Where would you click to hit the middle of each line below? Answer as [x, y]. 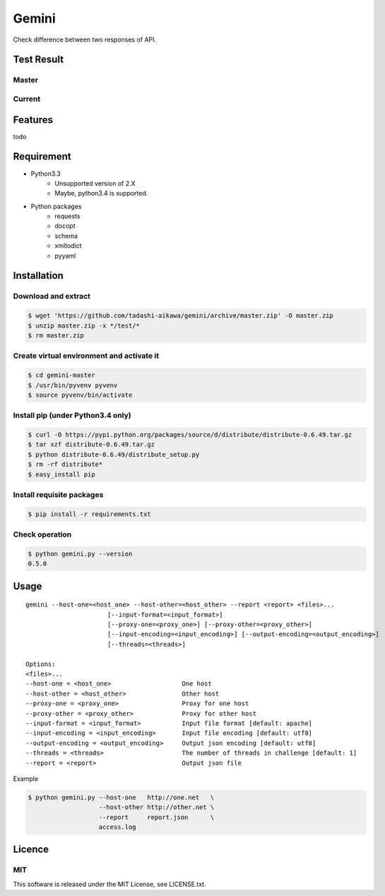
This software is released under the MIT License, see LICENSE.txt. [109, 884]
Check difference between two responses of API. [85, 40]
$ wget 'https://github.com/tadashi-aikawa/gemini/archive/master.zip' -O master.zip [180, 316]
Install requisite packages [58, 494]
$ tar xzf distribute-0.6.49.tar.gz [91, 444]
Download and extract [52, 297]
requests [67, 216]
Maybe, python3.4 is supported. [101, 193]
